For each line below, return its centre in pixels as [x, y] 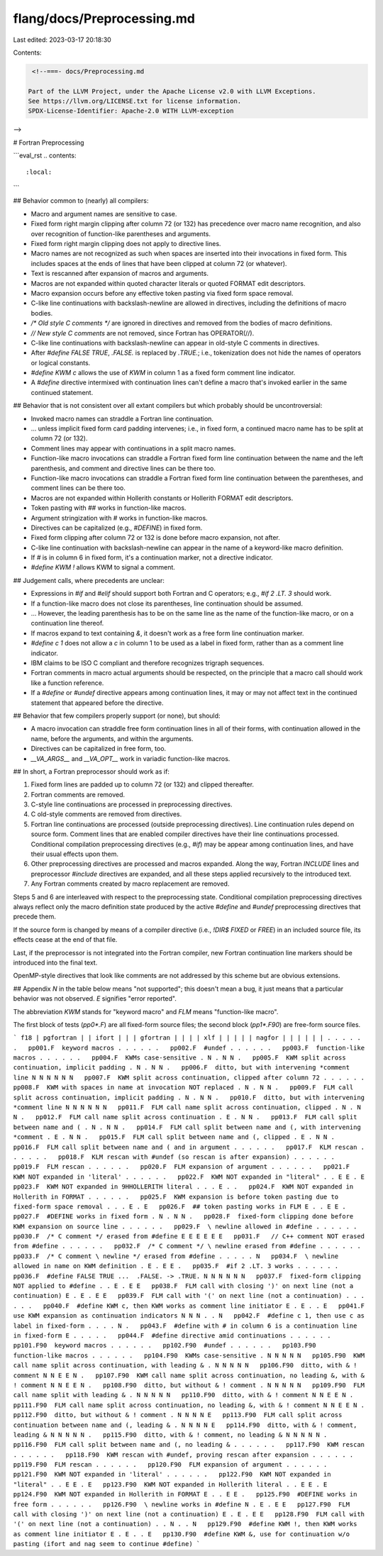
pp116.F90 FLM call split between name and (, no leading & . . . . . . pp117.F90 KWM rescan [189, 1445]
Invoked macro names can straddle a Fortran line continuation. [122, 418]
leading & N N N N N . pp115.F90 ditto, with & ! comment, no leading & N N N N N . [170, 1435]
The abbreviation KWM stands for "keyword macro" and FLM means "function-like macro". [146, 1011]
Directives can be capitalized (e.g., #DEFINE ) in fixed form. [117, 528]
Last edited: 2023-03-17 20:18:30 [62, 40]
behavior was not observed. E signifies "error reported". [95, 999]
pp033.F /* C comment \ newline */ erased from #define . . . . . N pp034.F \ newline [176, 1256]
